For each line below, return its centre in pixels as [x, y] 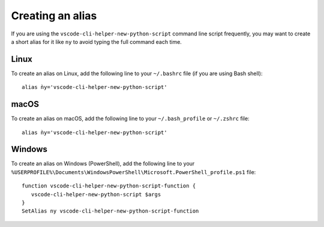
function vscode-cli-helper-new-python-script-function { [109, 186]
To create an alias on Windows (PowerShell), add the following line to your [103, 164]
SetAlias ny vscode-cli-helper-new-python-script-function [110, 211]
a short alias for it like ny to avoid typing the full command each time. [97, 41]
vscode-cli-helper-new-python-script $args [96, 194]
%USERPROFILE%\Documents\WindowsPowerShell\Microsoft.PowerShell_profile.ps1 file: [133, 172]
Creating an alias [54, 16]
